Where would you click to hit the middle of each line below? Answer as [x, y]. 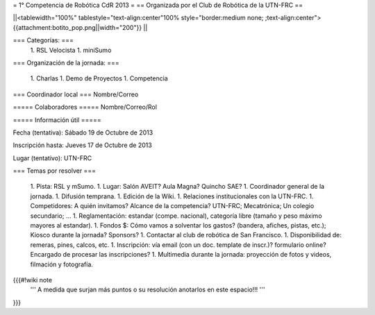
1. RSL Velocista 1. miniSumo [71, 50]
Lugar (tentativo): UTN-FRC [52, 158]
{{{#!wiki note [32, 280]
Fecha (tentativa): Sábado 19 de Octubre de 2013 [83, 133]
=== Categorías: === [43, 40]
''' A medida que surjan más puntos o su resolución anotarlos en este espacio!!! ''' [148, 290]
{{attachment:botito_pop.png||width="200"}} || [80, 27]
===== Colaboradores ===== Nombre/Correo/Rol [85, 107]
